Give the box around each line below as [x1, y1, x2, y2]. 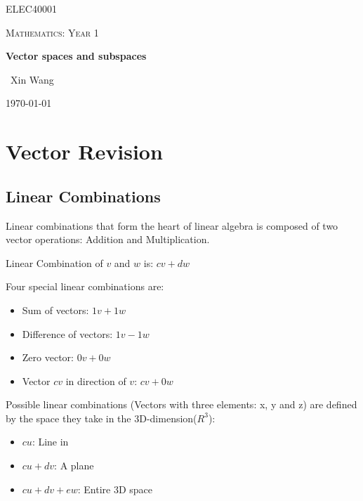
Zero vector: [22, 350, 74, 365]
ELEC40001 [6, 1, 57, 15]
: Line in [32, 434, 69, 449]
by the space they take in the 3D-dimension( [6, 410, 197, 425]
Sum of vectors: [22, 302, 89, 317]
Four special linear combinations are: [6, 279, 164, 294]
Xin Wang [10, 72, 54, 86]
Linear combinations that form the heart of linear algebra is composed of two [6, 218, 338, 233]
